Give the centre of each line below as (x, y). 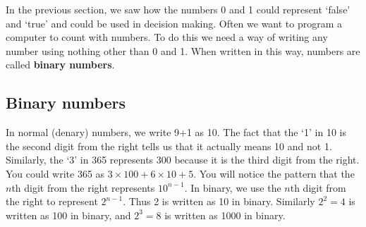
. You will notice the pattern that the (274, 173)
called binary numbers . (60, 65)
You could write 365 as (55, 173)
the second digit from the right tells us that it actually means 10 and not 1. (169, 146)
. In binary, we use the (233, 187)
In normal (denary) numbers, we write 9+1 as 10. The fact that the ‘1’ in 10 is (176, 132)
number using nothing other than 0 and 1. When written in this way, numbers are (183, 50)
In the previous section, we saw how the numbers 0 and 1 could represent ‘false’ (178, 9)
